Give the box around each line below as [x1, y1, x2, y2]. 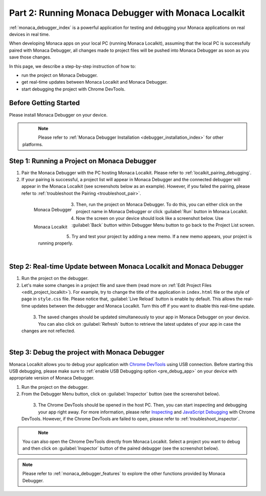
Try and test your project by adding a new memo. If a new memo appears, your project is [71, 233, 252, 239]
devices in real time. [9, 31, 50, 37]
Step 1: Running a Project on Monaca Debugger [9, 156, 157, 165]
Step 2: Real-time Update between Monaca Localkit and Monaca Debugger [9, 262, 244, 271]
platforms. [22, 141, 43, 147]
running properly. [38, 240, 73, 246]
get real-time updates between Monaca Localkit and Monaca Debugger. [21, 79, 168, 85]
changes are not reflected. [21, 328, 75, 334]
